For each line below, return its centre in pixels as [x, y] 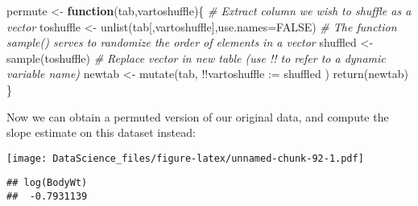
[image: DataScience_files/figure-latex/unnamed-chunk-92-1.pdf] [185, 158]
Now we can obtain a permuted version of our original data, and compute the [198, 116]
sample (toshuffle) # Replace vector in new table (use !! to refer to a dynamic [196, 58]
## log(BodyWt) [47, 183]
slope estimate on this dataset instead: [101, 132]
